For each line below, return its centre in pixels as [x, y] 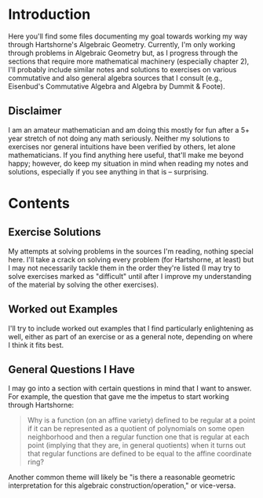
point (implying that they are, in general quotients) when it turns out [136, 445]
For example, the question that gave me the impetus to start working [119, 397]
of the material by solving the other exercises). [84, 284]
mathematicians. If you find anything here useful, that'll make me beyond [126, 155]
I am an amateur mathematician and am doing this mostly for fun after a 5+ [129, 130]
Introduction [49, 15]
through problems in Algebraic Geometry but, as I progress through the [123, 53]
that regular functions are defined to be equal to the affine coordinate [139, 454]
